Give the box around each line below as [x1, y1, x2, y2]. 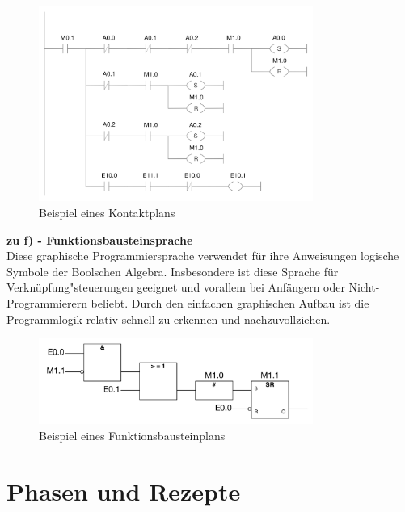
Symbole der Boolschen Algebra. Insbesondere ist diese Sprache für [6, 262, 339, 279]
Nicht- [348, 279, 380, 296]
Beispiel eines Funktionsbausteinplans [39, 426, 226, 443]
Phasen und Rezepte [6, 474, 241, 507]
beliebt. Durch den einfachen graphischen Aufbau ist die [91, 295, 369, 312]
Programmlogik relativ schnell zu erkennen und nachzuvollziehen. [6, 310, 331, 327]
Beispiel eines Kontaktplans [39, 204, 175, 221]
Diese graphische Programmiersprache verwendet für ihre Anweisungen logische [6, 247, 399, 264]
